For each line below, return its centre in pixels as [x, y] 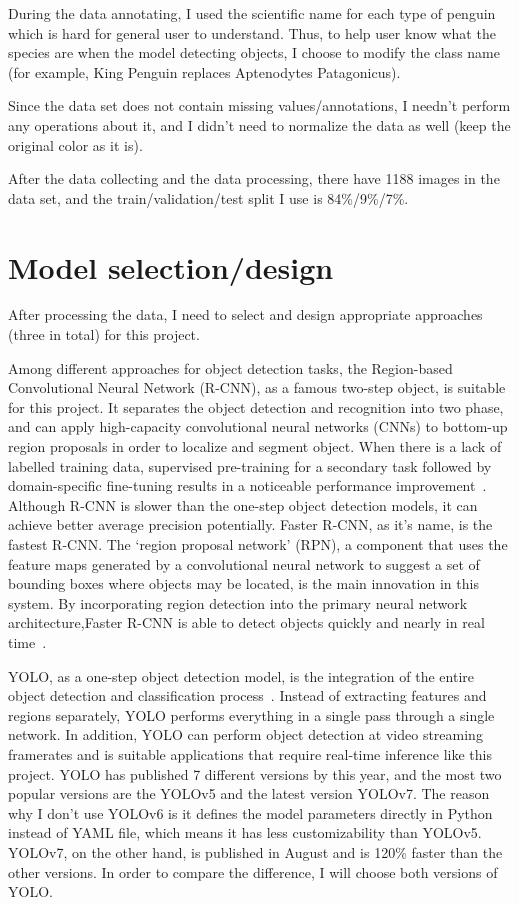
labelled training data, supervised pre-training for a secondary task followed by [250, 465]
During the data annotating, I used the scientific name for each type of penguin [252, 13]
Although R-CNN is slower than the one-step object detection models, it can [243, 504]
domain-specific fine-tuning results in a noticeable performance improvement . [247, 485]
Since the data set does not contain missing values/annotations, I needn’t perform [259, 105]
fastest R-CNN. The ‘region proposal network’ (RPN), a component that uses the [258, 544]
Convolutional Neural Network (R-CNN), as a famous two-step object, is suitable [257, 387]
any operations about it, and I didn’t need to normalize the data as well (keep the [259, 124]
